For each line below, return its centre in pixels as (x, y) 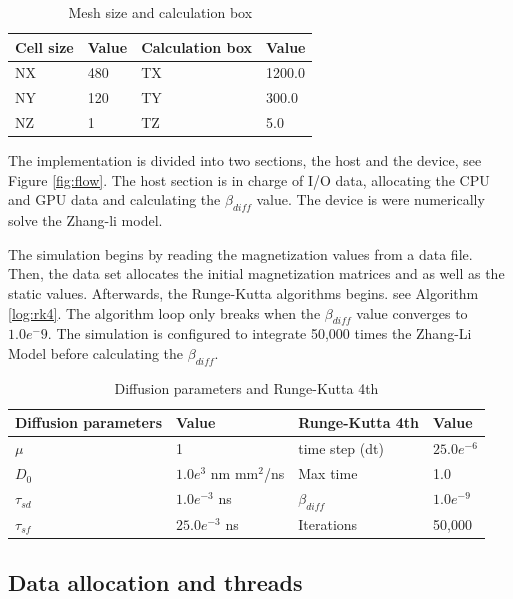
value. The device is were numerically (370, 199)
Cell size (44, 46)
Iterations (328, 523)
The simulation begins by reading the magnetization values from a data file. (240, 253)
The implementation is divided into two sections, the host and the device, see (245, 160)
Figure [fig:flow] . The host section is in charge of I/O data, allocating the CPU (249, 179)
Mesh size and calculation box (160, 12)
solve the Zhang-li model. (85, 220)
